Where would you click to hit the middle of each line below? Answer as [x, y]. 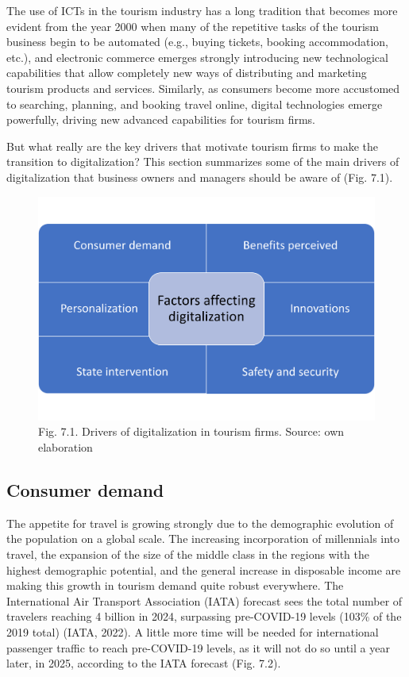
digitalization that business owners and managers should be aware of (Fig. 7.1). [200, 177]
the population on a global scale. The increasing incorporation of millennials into [203, 539]
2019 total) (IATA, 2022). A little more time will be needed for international [193, 631]
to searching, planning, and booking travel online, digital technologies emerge [195, 104]
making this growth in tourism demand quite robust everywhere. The [175, 585]
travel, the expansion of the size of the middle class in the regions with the [188, 554]
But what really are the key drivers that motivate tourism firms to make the [193, 146]
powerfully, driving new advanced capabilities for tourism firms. [161, 119]
